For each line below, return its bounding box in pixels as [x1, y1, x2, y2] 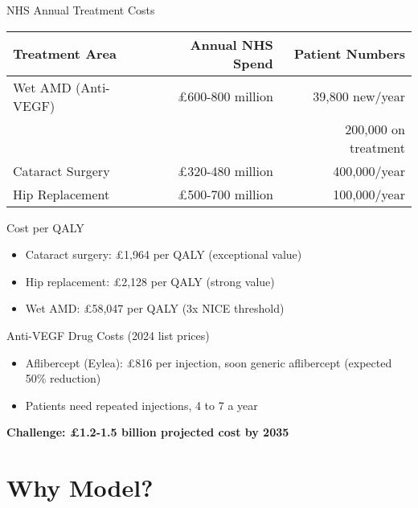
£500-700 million [178, 184, 273, 203]
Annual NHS [190, 35, 273, 54]
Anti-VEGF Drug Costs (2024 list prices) [6, 326, 210, 343]
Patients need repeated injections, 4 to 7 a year [25, 396, 258, 413]
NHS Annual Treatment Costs [6, 2, 155, 18]
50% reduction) [25, 370, 101, 387]
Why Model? [6, 471, 154, 504]
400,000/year [333, 161, 405, 180]
